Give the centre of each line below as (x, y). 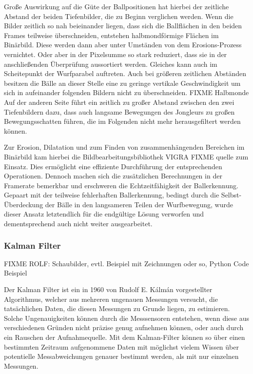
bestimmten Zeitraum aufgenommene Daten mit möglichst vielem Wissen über (121, 346)
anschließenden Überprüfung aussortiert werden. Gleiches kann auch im (111, 64)
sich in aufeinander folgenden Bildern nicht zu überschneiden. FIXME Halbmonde (126, 92)
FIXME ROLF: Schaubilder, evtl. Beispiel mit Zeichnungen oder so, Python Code (126, 263)
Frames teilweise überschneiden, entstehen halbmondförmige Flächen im (111, 35)
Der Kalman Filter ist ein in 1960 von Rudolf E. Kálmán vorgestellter (108, 289)
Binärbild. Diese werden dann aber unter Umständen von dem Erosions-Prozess (123, 45)
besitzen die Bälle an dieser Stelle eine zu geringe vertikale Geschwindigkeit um (122, 83)
